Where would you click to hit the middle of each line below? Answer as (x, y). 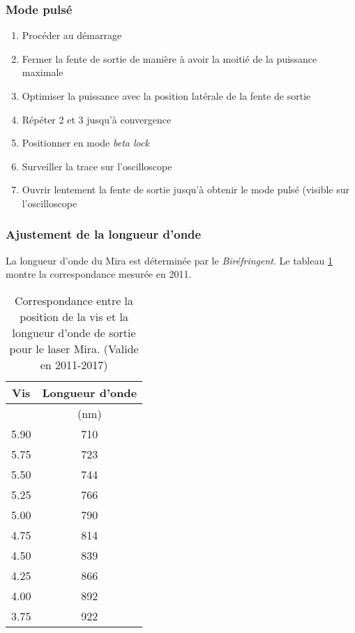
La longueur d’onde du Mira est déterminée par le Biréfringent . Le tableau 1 (169, 260)
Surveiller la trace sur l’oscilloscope (97, 166)
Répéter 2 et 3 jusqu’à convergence (97, 119)
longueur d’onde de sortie (74, 332)
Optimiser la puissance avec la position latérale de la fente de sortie (166, 96)
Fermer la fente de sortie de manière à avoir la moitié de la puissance (169, 58)
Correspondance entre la (74, 300)
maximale (43, 72)
